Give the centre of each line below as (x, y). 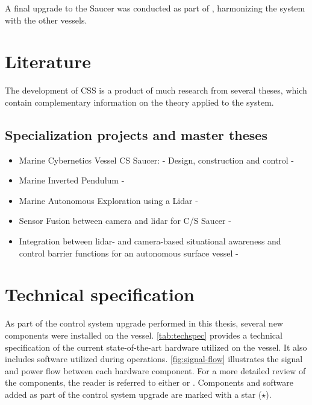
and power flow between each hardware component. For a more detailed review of (155, 370)
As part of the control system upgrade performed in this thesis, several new (144, 323)
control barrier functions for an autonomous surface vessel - (129, 253)
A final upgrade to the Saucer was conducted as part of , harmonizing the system (155, 8)
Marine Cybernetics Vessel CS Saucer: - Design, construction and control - (156, 160)
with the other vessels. (46, 20)
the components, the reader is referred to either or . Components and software (149, 382)
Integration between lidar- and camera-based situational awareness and (150, 241)
